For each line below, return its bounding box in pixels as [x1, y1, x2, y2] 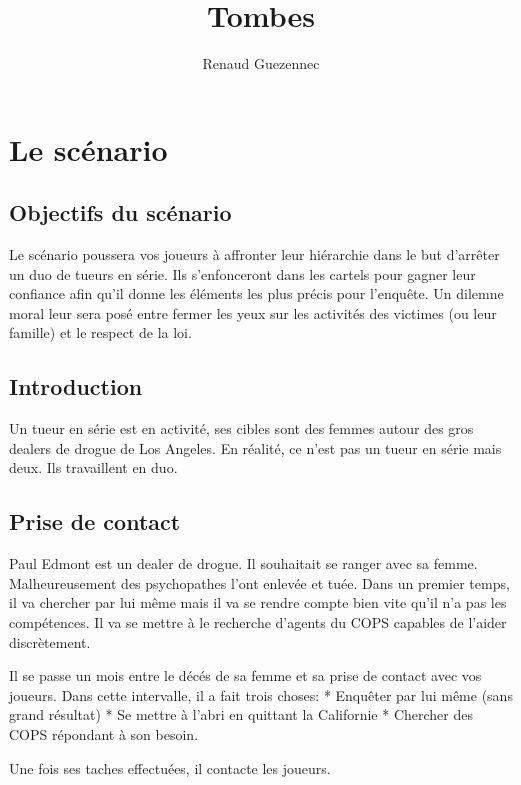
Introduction [9, 371, 143, 402]
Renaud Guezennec [202, 53, 320, 74]
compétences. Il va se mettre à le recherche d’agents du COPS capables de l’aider [9, 612, 507, 633]
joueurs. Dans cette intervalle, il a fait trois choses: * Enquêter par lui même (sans [9, 684, 513, 705]
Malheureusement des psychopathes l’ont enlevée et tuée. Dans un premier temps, [9, 572, 510, 593]
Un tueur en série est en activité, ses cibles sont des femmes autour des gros [9, 418, 474, 439]
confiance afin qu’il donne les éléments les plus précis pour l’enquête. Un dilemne [9, 283, 504, 304]
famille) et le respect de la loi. [9, 322, 192, 343]
